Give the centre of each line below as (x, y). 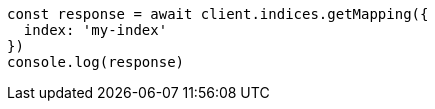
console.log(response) (96, 62)
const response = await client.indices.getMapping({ (218, 14)
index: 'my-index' (95, 30)
